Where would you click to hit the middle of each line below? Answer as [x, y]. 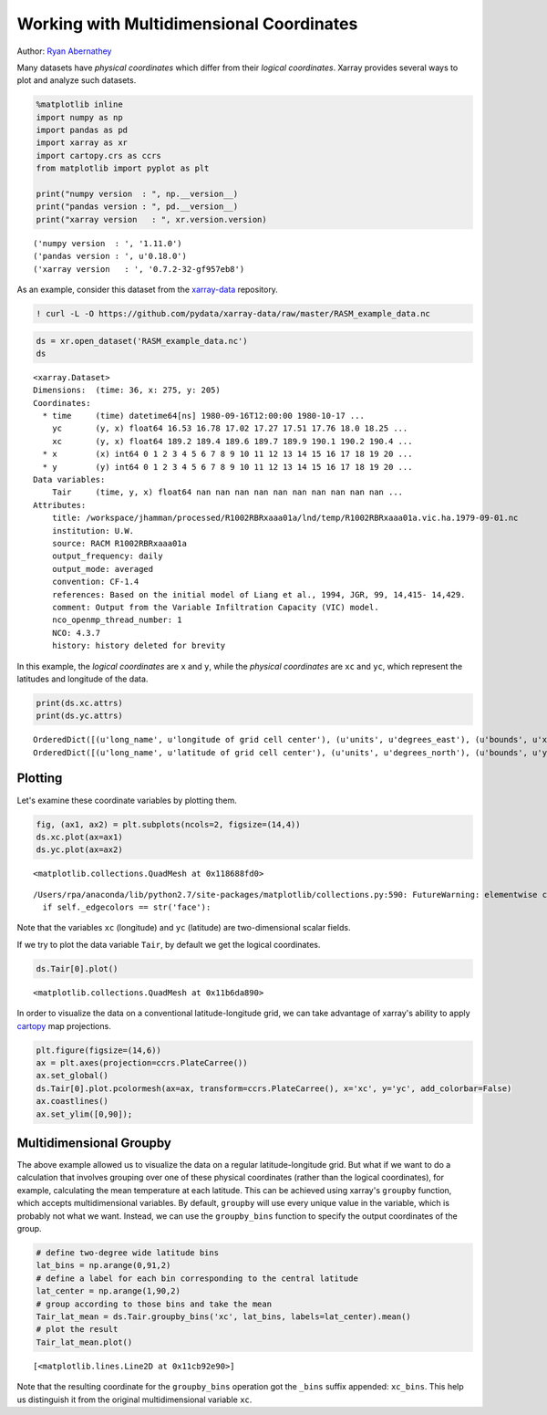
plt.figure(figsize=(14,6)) [98, 1050]
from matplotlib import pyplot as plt [123, 168]
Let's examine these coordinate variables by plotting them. [127, 800]
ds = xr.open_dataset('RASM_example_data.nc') [142, 341]
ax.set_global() [72, 1076]
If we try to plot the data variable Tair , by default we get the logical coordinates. [169, 944]
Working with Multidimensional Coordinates [187, 24]
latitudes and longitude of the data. [83, 679]
